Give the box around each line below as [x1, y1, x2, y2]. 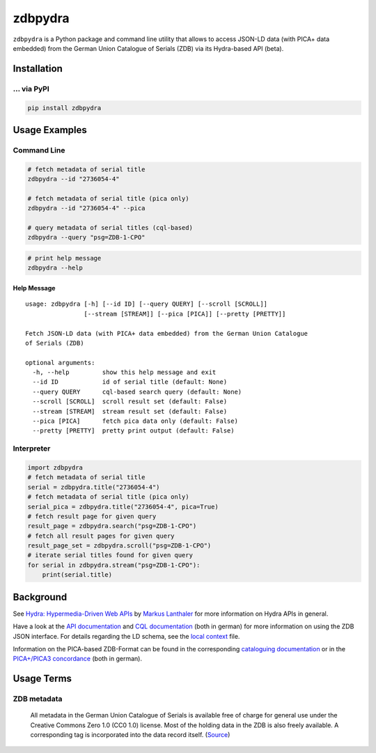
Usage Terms [13, 673, 72, 685]
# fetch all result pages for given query [27, 531, 175, 540]
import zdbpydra [27, 463, 84, 472]
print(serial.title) [42, 571, 113, 579]
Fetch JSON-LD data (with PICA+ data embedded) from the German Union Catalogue [25, 329, 308, 337]
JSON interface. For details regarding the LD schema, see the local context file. [13, 632, 240, 640]
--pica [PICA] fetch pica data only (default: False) [32, 417, 238, 425]
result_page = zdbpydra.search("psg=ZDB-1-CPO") [27, 522, 197, 530]
